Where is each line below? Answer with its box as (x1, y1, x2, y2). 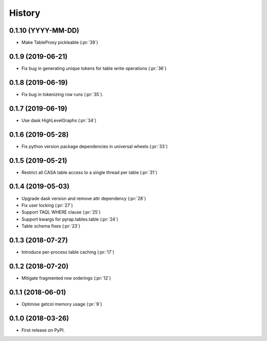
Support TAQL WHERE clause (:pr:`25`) (21, 209, 101, 215)
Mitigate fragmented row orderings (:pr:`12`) (21, 275, 111, 281)
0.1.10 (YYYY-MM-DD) (9, 26, 80, 35)
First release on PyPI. (21, 327, 65, 333)
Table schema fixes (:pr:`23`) (21, 223, 81, 229)
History (9, 7, 41, 18)
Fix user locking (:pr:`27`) (21, 202, 73, 208)
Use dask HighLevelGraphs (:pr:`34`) (21, 117, 96, 123)
